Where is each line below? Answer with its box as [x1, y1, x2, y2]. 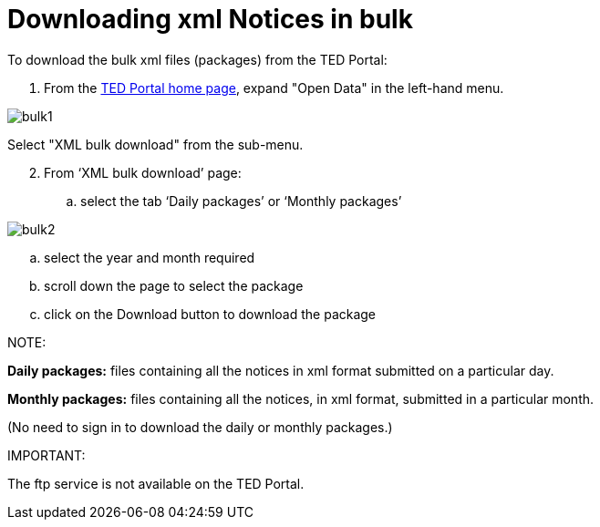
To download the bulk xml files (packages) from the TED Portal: [7, 51, 388, 67]
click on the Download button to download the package [44, 305, 377, 322]
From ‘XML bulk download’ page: [44, 164, 242, 181]
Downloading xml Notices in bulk [7, 4, 413, 35]
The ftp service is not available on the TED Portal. [7, 475, 305, 491]
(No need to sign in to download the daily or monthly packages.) [7, 418, 393, 435]
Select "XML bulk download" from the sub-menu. [7, 136, 304, 152]
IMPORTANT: [7, 447, 86, 463]
